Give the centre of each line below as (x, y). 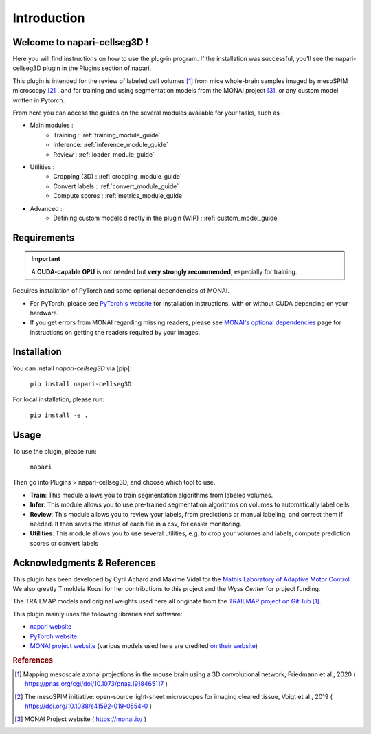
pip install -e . (59, 415)
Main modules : (52, 125)
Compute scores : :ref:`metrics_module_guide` (119, 196)
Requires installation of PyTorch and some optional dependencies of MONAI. (121, 291)
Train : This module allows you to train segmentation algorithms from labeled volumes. (151, 495)
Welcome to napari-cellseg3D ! (81, 42)
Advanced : (46, 208)
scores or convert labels (64, 543)
